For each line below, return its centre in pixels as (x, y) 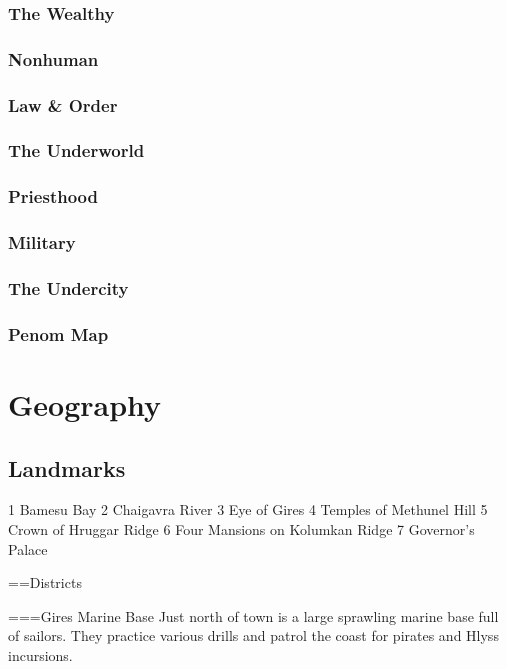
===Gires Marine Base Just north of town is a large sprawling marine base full (253, 615)
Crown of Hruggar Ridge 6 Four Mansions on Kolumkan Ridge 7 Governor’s (241, 528)
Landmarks (67, 467)
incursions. (40, 654)
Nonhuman (53, 58)
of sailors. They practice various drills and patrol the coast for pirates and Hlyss (253, 635)
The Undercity (68, 287)
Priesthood (53, 196)
